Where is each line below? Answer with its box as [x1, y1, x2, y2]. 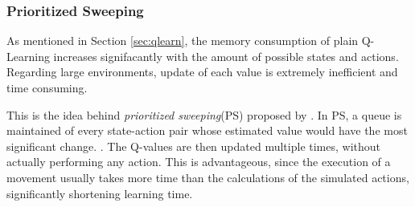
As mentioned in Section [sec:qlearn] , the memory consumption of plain [6, 32, 359, 49]
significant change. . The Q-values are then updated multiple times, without [6, 137, 380, 154]
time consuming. [6, 79, 88, 95]
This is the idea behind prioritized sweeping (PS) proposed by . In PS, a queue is [6, 106, 402, 123]
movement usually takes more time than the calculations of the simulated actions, [6, 168, 409, 185]
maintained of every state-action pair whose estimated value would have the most [6, 122, 408, 139]
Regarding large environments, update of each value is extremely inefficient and [6, 63, 398, 80]
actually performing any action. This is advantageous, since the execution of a [6, 153, 391, 170]
